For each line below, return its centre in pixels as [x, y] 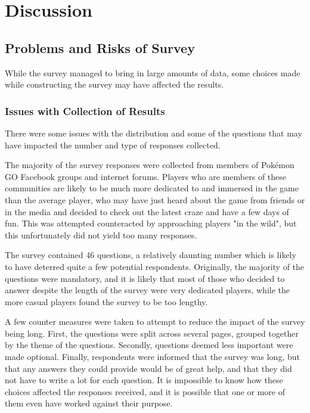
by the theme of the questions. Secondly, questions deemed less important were [149, 345]
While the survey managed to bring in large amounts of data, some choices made [153, 72]
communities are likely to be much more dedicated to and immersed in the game [152, 188]
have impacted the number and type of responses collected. [113, 145]
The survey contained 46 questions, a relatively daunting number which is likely [151, 255]
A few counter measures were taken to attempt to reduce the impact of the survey [155, 322]
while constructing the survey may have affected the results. [114, 84]
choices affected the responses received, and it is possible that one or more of [145, 391]
